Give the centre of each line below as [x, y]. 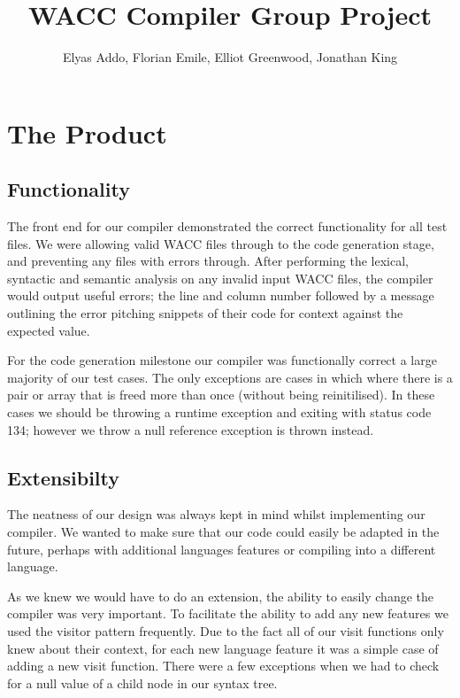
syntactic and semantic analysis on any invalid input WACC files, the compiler [220, 278]
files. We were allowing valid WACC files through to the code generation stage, [221, 243]
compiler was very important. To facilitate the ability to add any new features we [228, 613]
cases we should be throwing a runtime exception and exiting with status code [219, 412]
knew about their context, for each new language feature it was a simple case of [223, 648]
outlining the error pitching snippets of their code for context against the [205, 313]
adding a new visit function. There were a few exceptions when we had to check [223, 666]
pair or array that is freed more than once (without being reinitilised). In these [221, 395]
